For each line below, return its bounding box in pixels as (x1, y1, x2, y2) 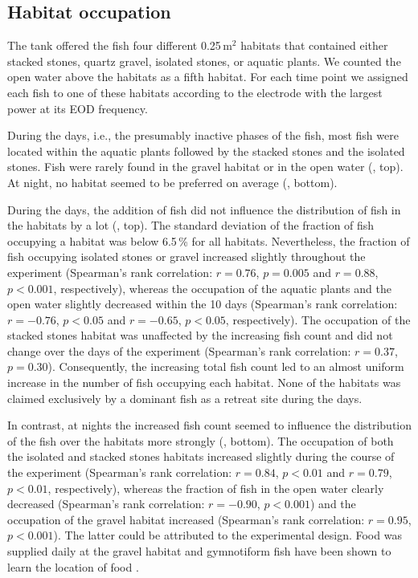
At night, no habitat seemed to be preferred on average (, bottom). (7, 173, 338, 190)
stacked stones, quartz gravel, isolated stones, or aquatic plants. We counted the (7, 52, 401, 69)
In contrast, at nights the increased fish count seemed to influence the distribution (7, 417, 412, 433)
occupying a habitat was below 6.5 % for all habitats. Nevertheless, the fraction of (7, 232, 410, 249)
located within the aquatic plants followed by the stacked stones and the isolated (7, 142, 405, 159)
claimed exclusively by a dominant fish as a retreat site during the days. (7, 389, 363, 406)
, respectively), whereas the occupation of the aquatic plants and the (53, 279, 391, 296)
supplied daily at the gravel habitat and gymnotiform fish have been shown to (7, 543, 391, 560)
